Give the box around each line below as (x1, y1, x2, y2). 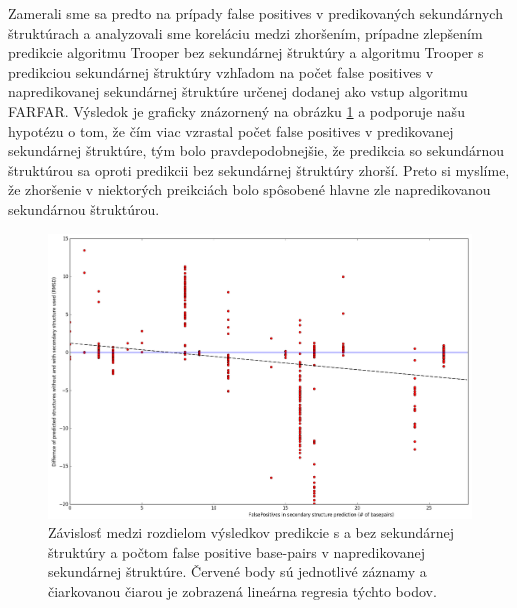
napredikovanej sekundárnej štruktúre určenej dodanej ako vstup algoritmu (8, 81, 468, 102)
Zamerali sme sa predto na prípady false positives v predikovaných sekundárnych (8, 3, 503, 23)
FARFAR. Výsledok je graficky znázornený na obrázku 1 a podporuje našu (8, 100, 465, 121)
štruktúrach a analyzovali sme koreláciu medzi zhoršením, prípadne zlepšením (8, 22, 483, 43)
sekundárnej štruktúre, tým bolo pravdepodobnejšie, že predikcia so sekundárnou (8, 140, 505, 161)
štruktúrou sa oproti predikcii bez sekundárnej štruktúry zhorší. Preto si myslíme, (8, 159, 510, 180)
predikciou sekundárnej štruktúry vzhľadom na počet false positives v (8, 61, 434, 82)
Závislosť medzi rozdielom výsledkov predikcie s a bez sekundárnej (48, 522, 455, 543)
